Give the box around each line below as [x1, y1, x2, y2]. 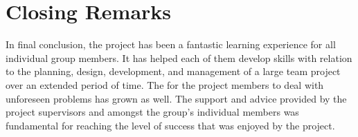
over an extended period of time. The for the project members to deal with [6, 77, 324, 92]
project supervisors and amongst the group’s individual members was [6, 105, 299, 119]
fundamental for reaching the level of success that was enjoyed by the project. [6, 118, 335, 132]
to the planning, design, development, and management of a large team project [6, 64, 341, 78]
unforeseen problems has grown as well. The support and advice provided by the [6, 91, 347, 105]
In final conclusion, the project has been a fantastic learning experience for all [6, 37, 336, 52]
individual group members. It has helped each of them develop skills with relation [6, 50, 352, 65]
